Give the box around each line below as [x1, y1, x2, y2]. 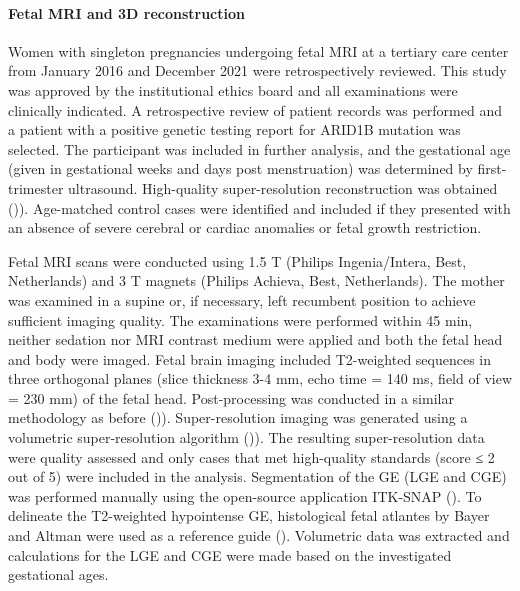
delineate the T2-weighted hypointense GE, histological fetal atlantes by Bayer [8, 505, 490, 526]
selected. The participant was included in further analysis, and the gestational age [8, 138, 511, 159]
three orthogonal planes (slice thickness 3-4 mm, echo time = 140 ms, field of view [8, 368, 512, 389]
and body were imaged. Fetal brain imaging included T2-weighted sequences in [8, 348, 492, 369]
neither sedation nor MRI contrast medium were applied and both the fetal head [8, 329, 503, 350]
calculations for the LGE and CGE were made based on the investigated [8, 544, 452, 565]
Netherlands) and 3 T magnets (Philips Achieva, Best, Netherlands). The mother [8, 270, 505, 291]
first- [477, 158, 507, 179]
